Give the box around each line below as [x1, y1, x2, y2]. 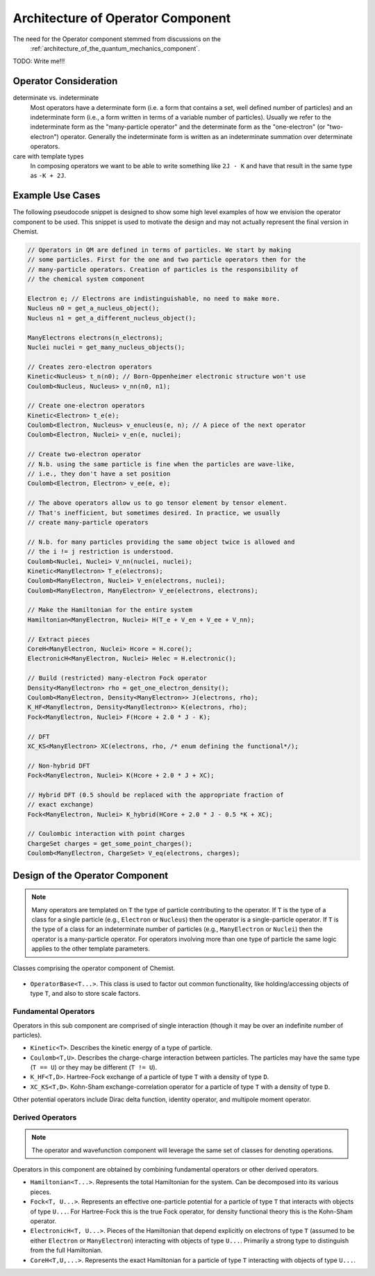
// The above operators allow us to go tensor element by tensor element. [27, 499, 288, 507]
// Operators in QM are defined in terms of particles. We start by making [27, 246, 292, 254]
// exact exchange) [27, 800, 94, 809]
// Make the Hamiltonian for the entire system [27, 606, 192, 614]
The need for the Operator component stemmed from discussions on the [12, 35, 222, 43]
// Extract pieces [27, 635, 90, 643]
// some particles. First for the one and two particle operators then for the [27, 256, 306, 264]
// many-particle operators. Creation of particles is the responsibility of [27, 265, 299, 273]
